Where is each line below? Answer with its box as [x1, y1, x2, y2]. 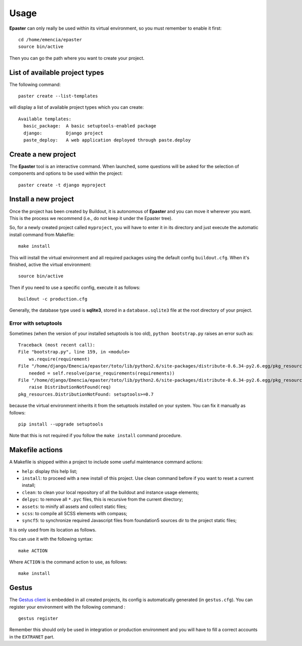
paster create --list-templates [18, 93, 98, 99]
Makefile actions [9, 446, 63, 454]
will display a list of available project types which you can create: [9, 104, 144, 110]
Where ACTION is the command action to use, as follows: [9, 559, 128, 565]
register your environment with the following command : [9, 604, 126, 610]
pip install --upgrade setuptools [18, 421, 103, 427]
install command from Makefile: [9, 232, 75, 238]
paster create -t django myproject [18, 182, 106, 188]
